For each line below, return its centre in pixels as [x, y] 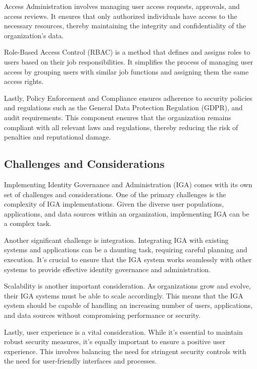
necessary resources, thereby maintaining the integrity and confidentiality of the [125, 26]
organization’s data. [34, 35]
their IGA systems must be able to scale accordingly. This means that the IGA [124, 295]
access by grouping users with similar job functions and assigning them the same [126, 71]
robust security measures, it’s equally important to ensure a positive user [115, 341]
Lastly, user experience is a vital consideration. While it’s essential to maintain [124, 332]
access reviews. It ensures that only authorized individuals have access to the [121, 16]
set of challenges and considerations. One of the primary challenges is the [115, 194]
